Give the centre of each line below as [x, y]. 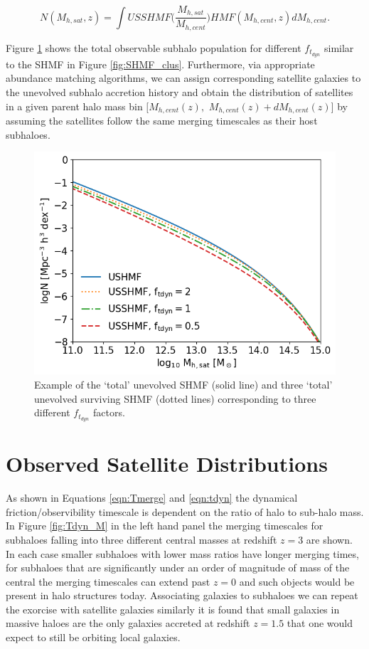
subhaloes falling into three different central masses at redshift [141, 539]
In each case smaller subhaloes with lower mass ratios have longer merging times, [182, 553]
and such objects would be [297, 581]
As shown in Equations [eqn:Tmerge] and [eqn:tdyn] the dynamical [152, 498]
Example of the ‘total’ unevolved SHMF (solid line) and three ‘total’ [183, 384]
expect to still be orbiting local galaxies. [93, 637]
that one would [320, 623]
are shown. [329, 539]
